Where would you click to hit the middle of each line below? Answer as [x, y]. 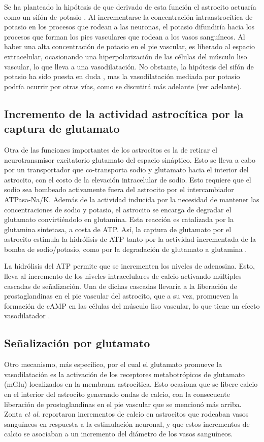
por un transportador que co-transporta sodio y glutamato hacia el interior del [126, 170]
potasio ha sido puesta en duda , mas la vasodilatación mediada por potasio [122, 76]
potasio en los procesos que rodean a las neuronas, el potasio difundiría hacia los [129, 27]
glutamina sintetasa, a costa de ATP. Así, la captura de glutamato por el [118, 229]
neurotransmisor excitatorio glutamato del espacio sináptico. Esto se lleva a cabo [130, 159]
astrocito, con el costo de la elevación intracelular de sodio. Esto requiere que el [128, 179]
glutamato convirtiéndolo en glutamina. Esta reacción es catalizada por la [119, 219]
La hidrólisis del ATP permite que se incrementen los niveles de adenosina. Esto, [129, 266]
